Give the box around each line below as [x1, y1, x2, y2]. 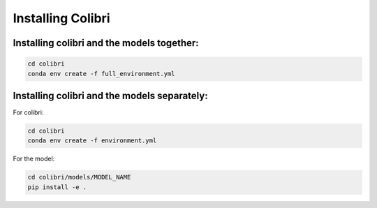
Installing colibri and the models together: [13, 37, 199, 49]
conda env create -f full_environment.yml [27, 70, 175, 77]
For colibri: [13, 108, 44, 117]
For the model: [13, 154, 55, 163]
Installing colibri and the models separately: [13, 89, 209, 101]
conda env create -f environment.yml [27, 137, 157, 144]
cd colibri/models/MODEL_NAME [27, 173, 131, 181]
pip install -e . [27, 183, 87, 191]
